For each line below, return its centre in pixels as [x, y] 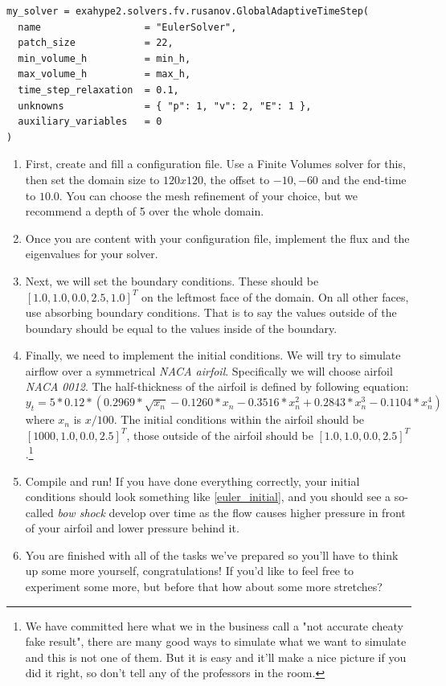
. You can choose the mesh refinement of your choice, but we [208, 195]
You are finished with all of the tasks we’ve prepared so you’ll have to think [212, 555]
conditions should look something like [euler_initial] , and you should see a [208, 497]
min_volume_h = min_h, [104, 58]
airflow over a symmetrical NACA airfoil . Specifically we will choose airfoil [209, 370]
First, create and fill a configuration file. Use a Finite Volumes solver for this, [215, 164]
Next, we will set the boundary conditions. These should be [172, 280]
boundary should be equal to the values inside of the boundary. [181, 328]
